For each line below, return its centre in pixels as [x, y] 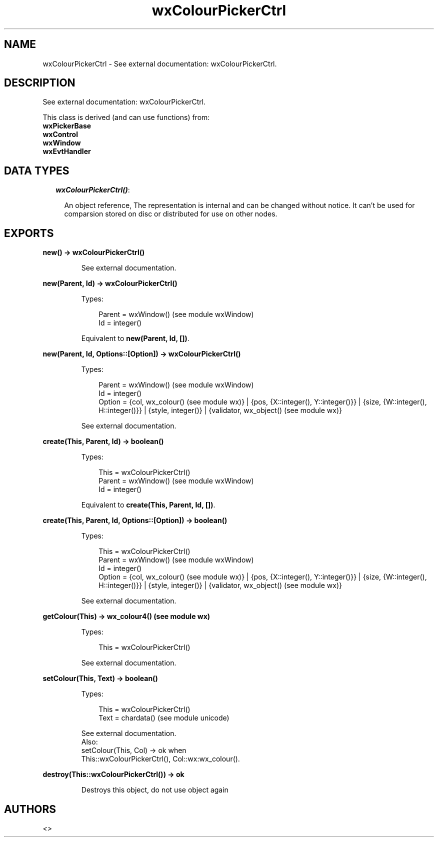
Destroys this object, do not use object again [155, 790]
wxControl [60, 134]
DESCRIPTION [40, 83]
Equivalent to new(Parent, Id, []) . [135, 338]
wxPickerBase [67, 126]
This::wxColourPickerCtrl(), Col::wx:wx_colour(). [160, 759]
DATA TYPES [37, 170]
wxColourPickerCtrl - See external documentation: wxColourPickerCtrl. [160, 63]
